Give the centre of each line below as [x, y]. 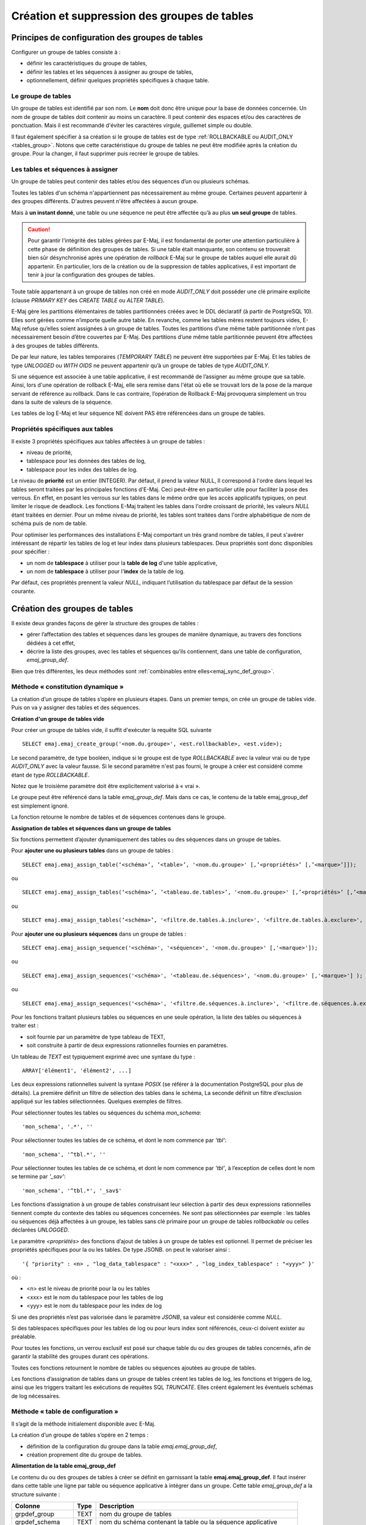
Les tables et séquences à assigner [65, 170]
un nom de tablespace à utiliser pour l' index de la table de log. [106, 572]
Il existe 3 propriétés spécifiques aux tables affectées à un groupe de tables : [108, 441]
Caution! [39, 229]
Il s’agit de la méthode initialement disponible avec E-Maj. [83, 1424]
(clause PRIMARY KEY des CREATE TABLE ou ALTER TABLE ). [88, 300]
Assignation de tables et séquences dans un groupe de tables [91, 828]
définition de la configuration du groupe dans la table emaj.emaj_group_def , [122, 1446]
